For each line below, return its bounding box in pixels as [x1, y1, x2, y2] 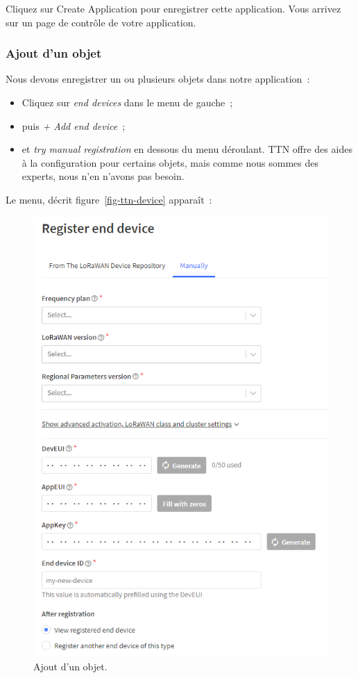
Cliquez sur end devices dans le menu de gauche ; [22, 95, 233, 109]
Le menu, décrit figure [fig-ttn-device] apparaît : [6, 192, 212, 206]
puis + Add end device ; [22, 118, 126, 133]
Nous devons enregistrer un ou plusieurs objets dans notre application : [6, 72, 310, 86]
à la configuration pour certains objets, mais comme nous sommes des [22, 155, 319, 169]
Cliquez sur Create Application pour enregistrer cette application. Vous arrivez [6, 1, 341, 15]
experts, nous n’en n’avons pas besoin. [22, 169, 185, 183]
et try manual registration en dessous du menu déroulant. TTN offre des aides [22, 142, 352, 156]
